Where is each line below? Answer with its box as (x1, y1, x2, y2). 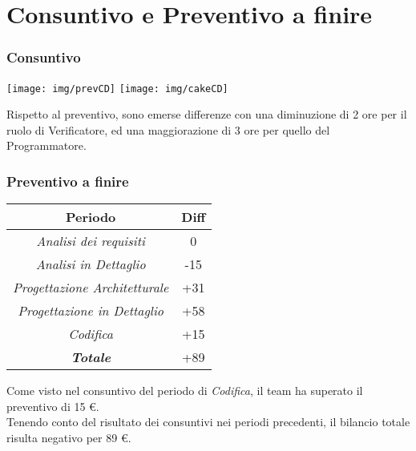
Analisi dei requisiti (36, 232, 145, 251)
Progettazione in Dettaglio (18, 301, 164, 320)
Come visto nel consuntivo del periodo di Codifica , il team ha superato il (6, 382, 363, 399)
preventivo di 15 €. (6, 397, 99, 414)
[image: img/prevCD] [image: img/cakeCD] (6, 83, 228, 95)
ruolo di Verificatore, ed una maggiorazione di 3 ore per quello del (6, 121, 330, 138)
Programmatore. (6, 137, 87, 154)
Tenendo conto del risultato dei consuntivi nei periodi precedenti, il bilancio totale (6, 413, 410, 430)
